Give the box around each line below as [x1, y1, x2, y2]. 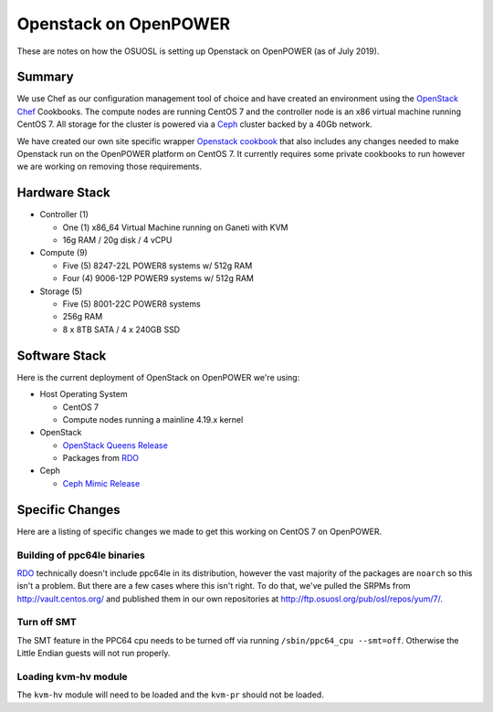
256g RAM [62, 311, 103, 322]
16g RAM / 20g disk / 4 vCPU [62, 235, 173, 246]
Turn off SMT [16, 616, 77, 629]
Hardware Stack [16, 185, 110, 201]
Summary [16, 69, 74, 85]
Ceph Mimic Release [62, 477, 141, 488]
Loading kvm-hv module [16, 670, 128, 683]
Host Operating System [39, 389, 128, 400]
